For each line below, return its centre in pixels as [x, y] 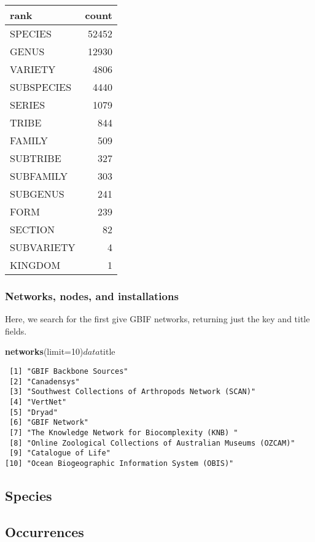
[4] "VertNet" [38, 402]
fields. [16, 331]
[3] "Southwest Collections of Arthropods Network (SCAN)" [133, 392]
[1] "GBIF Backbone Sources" [69, 371]
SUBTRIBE [36, 158]
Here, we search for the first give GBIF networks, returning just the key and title [157, 319]
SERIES [28, 105]
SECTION [33, 229]
